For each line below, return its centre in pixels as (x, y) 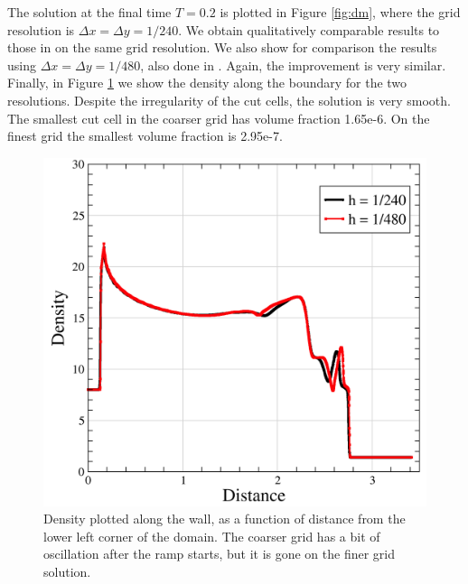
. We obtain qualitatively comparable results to (309, 29)
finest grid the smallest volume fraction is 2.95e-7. (145, 136)
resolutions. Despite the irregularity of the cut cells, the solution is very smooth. (229, 100)
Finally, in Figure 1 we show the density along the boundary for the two (207, 83)
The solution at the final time (89, 12)
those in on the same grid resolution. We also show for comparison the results (222, 47)
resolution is (41, 29)
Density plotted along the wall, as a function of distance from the (225, 519)
